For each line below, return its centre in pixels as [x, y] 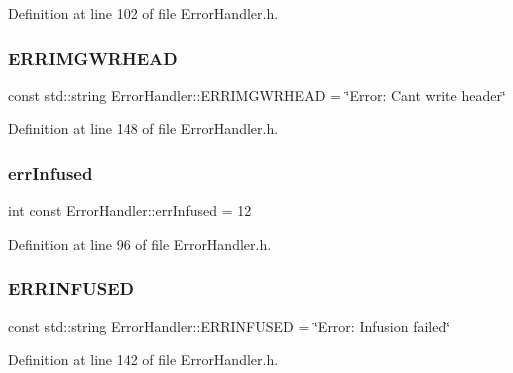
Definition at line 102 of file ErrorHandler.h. [143, 13]
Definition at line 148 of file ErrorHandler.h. [143, 128]
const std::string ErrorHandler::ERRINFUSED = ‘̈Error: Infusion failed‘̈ [229, 325]
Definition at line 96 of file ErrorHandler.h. [140, 243]
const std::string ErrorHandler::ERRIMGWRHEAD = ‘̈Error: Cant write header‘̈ [257, 94]
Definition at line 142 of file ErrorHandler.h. [143, 359]
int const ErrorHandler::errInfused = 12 [130, 210]
